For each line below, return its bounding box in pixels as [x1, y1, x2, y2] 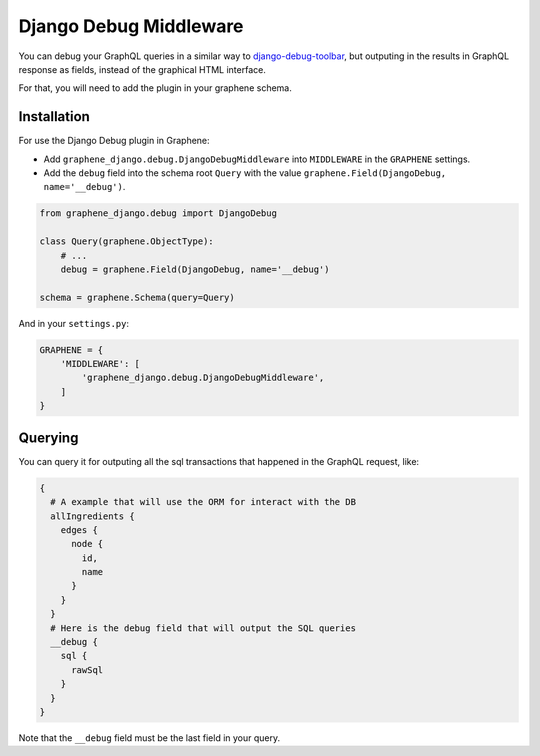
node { [71, 538, 104, 550]
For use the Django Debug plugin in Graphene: [18, 135, 210, 147]
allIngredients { [50, 510, 135, 522]
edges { [60, 524, 99, 535]
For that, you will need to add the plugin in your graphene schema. [18, 82, 292, 94]
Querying [18, 429, 79, 446]
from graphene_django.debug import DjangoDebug [39, 208, 277, 219]
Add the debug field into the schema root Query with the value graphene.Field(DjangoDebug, [43, 167, 447, 179]
